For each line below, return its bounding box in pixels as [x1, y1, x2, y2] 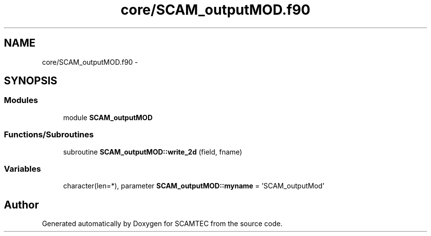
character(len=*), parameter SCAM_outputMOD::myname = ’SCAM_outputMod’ [63, 182, 325, 190]
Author [4, 198, 39, 211]
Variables [4, 163, 41, 174]
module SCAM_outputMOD [63, 113, 153, 122]
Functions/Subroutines [4, 130, 94, 140]
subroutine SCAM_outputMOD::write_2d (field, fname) [63, 147, 243, 156]
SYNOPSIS [4, 75, 58, 87]
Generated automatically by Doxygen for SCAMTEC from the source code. [42, 219, 283, 228]
